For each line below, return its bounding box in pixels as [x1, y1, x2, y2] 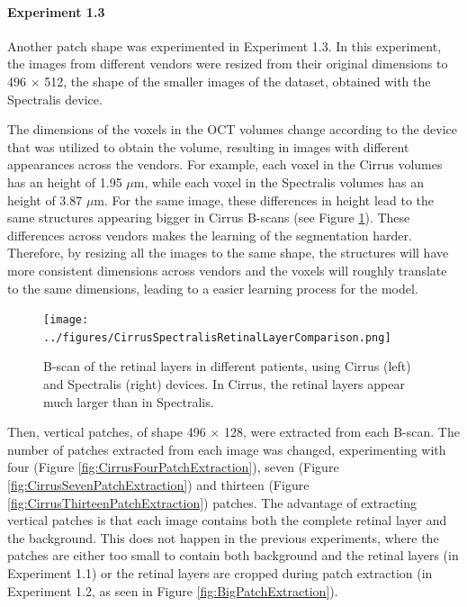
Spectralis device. [7, 89, 103, 108]
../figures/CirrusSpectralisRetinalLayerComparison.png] [43, 331, 391, 344]
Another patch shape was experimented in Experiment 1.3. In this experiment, [7, 36, 442, 55]
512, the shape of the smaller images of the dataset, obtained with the [44, 71, 431, 90]
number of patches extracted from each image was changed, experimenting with [7, 439, 446, 458]
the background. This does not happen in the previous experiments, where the [7, 528, 439, 547]
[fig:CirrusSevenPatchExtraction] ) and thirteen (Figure [7, 475, 310, 494]
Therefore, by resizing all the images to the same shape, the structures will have [7, 243, 449, 262]
